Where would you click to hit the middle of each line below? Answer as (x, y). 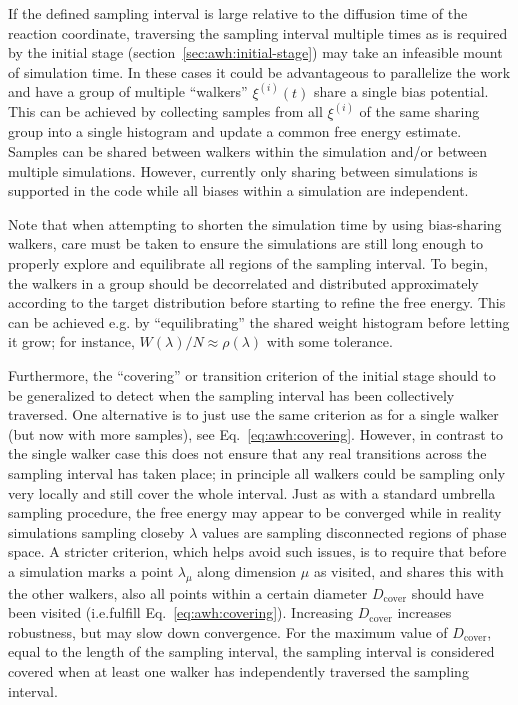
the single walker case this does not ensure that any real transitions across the (247, 453)
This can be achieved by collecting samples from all (165, 111)
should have (447, 592)
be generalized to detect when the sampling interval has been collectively (231, 394)
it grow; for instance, (71, 341)
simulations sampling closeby (96, 531)
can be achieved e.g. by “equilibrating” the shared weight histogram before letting (259, 321)
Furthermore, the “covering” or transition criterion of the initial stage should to (252, 374)
